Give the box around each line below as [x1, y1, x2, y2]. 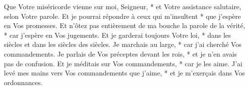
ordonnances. [4, 77, 43, 87]
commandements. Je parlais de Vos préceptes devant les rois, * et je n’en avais [4, 48, 237, 59]
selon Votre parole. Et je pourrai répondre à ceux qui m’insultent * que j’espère [4, 11, 241, 21]
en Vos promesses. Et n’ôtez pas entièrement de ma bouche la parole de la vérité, [4, 20, 246, 30]
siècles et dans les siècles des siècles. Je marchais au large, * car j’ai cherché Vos [4, 39, 242, 49]
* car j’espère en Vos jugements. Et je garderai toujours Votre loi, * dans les [4, 30, 231, 40]
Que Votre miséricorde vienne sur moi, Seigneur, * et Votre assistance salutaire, [4, 1, 241, 11]
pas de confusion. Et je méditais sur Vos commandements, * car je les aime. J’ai [4, 58, 243, 68]
